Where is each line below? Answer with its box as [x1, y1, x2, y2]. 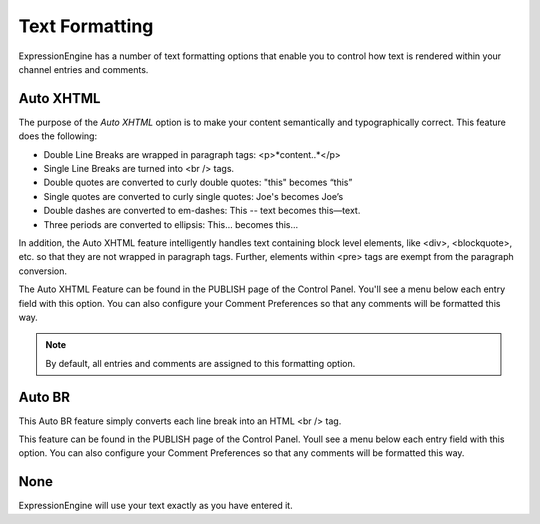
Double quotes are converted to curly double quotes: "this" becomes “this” [43, 176, 353, 189]
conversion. [18, 265, 67, 277]
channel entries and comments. [18, 63, 149, 75]
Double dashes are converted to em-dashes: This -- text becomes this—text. [43, 205, 361, 217]
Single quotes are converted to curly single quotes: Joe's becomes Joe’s [43, 190, 344, 202]
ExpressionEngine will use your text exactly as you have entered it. [18, 500, 294, 512]
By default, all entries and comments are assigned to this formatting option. [45, 357, 356, 369]
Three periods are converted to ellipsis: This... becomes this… [43, 218, 299, 230]
